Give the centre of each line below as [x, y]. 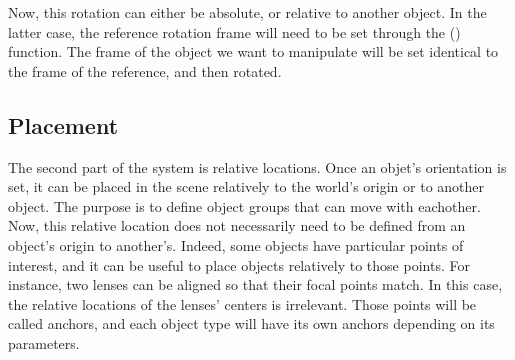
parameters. [44, 342]
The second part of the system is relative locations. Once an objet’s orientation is [257, 166]
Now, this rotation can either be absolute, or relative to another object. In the [247, 12]
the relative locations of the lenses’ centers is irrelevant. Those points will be [242, 303]
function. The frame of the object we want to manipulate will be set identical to [253, 51]
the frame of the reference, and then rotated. [145, 70]
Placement [63, 124]
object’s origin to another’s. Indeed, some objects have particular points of [236, 244]
